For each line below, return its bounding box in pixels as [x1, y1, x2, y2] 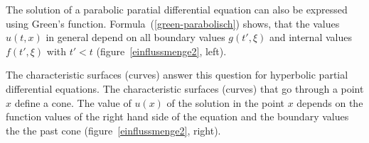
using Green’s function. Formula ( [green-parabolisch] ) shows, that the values [6, 16, 340, 30]
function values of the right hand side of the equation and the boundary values [6, 109, 349, 124]
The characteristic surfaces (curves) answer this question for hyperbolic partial [6, 67, 348, 82]
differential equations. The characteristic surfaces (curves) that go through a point [6, 81, 364, 96]
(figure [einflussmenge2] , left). [96, 43, 227, 58]
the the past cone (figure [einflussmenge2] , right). [6, 122, 221, 137]
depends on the [296, 95, 363, 110]
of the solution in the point [166, 95, 284, 110]
